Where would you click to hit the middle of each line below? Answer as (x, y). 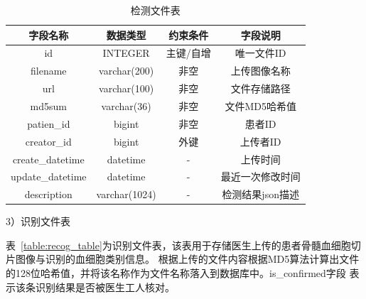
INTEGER (126, 53)
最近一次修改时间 (260, 176)
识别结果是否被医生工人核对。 (105, 287)
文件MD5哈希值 (260, 105)
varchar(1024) (126, 194)
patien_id (49, 123)
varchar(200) (127, 71)
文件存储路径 (260, 88)
